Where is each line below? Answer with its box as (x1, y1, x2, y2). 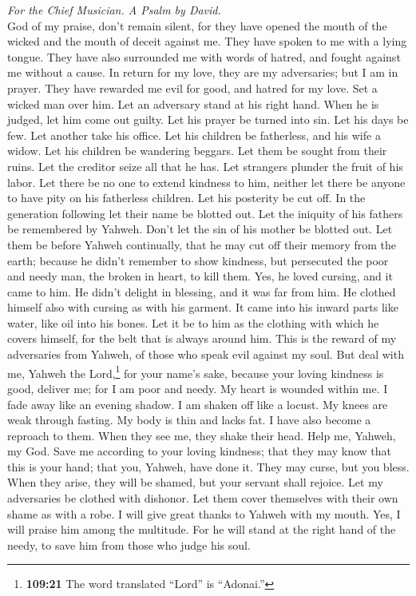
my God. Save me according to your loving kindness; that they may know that (7, 443, 391, 459)
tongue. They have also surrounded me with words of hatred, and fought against (7, 48, 401, 65)
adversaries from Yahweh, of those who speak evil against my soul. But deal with (7, 346, 404, 363)
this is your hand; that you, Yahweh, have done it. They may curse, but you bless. (7, 458, 410, 475)
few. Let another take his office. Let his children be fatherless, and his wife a (7, 126, 381, 143)
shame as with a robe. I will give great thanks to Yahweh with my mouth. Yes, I (7, 505, 401, 522)
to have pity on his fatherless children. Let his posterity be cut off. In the (7, 189, 366, 206)
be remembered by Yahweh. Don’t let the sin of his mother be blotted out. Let (7, 221, 393, 237)
